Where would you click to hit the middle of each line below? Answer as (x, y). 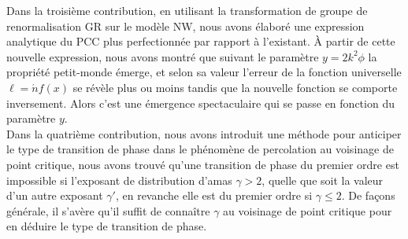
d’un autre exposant (55, 195)
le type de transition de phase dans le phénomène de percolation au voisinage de (200, 149)
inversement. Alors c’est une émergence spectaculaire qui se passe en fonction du (200, 103)
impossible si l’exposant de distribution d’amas (119, 180)
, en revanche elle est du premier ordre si (214, 195)
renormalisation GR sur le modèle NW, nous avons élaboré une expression (185, 26)
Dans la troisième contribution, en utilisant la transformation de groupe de (187, 10)
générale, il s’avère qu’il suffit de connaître (108, 210)
